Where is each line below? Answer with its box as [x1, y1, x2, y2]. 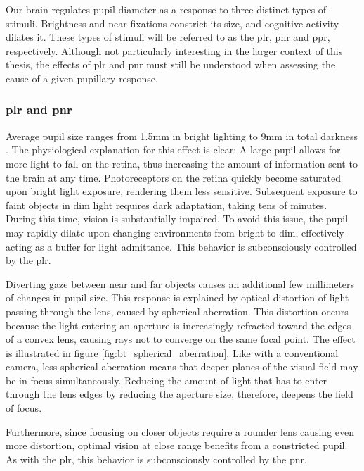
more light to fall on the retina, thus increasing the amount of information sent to [6, 156, 358, 170]
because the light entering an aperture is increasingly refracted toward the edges [6, 318, 351, 332]
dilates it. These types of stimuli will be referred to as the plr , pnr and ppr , [6, 30, 330, 44]
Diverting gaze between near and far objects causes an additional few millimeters [6, 276, 355, 291]
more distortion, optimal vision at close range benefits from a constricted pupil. [6, 438, 348, 453]
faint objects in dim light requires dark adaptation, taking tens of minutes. [6, 197, 327, 212]
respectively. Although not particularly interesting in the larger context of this [6, 43, 343, 58]
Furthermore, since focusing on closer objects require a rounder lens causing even [6, 424, 355, 439]
